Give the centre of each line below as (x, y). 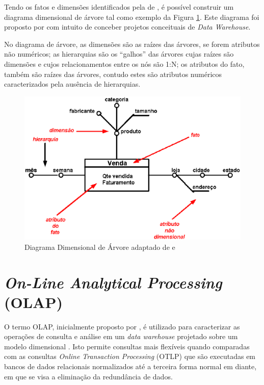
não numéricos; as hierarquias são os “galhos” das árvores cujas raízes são (119, 54)
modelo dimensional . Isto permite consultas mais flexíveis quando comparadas (127, 346)
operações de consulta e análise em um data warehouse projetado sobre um (121, 336)
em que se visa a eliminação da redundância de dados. (88, 376)
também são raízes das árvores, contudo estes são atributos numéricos (113, 74)
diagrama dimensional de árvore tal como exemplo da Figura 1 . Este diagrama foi (132, 17)
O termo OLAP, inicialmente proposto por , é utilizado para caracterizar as (122, 326)
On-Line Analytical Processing (113, 282)
